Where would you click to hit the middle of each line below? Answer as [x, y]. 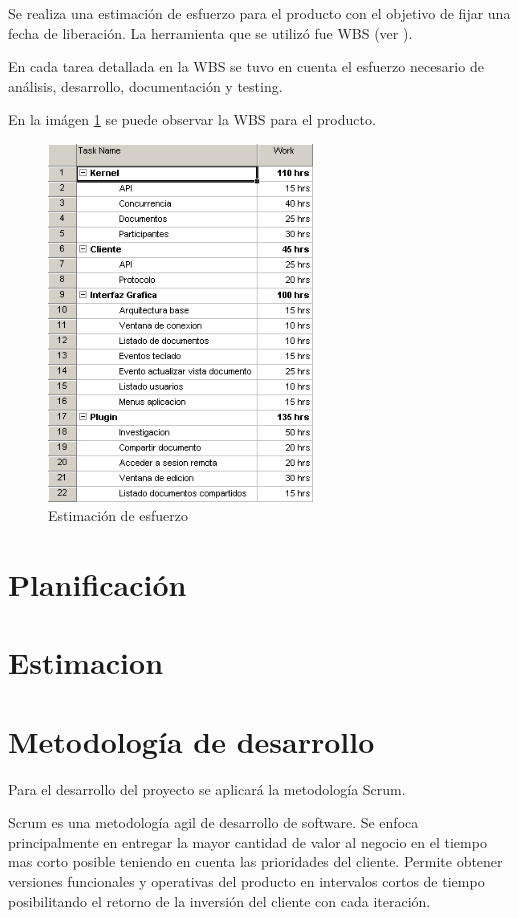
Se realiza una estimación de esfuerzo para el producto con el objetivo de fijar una [259, 13]
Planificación [97, 583]
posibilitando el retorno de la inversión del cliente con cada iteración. [219, 900]
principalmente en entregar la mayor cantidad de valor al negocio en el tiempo [247, 841]
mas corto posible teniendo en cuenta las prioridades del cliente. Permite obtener [255, 861]
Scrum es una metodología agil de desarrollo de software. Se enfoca [213, 822]
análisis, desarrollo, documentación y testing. [145, 85]
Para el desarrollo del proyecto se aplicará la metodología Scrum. [207, 788]
